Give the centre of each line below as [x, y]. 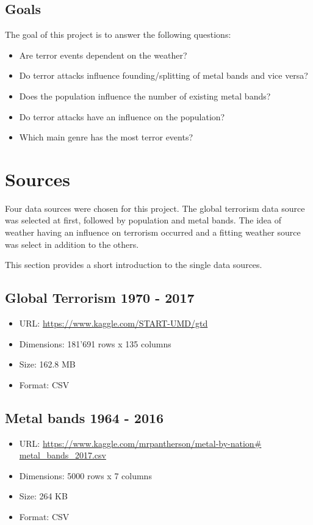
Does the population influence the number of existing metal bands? [145, 96]
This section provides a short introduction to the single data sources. [134, 265]
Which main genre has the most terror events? [106, 137]
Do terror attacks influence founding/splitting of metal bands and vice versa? [164, 75]
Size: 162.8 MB [47, 364]
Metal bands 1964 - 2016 [85, 417]
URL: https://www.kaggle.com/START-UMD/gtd [113, 323]
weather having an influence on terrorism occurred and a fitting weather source [153, 232]
